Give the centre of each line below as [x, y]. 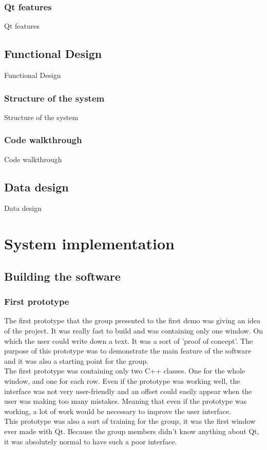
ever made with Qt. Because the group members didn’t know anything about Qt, [132, 431]
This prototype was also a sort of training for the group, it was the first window [130, 421]
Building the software [62, 276]
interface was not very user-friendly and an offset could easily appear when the [128, 391]
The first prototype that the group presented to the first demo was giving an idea [132, 320]
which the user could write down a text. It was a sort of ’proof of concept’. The [129, 340]
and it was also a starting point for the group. [77, 360]
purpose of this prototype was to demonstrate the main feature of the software [128, 351]
